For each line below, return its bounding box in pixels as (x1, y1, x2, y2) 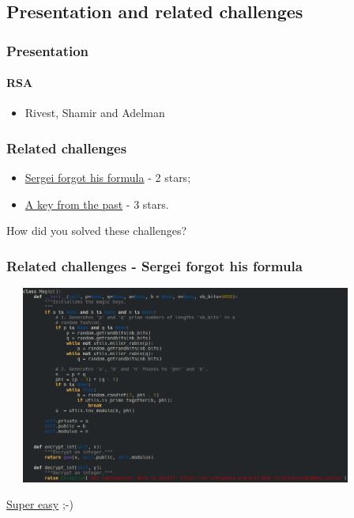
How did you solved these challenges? (6, 222, 187, 239)
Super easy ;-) (6, 496, 73, 512)
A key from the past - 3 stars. (24, 195, 169, 212)
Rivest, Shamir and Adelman (24, 104, 165, 121)
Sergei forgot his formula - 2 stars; (24, 169, 191, 186)
